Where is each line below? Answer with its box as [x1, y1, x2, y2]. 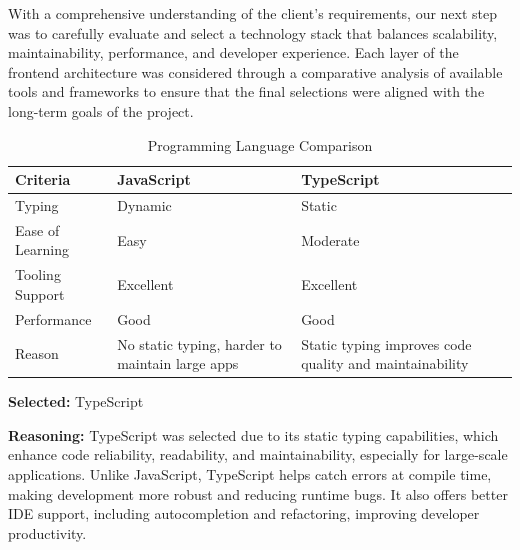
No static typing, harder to [117, 333, 282, 354]
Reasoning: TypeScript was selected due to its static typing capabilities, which [8, 424, 499, 445]
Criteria [15, 169, 71, 190]
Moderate [301, 229, 360, 250]
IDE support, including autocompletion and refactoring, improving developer [8, 503, 480, 524]
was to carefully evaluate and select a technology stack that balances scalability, [8, 22, 498, 43]
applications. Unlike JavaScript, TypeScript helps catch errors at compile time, [8, 464, 492, 485]
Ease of [15, 219, 60, 240]
